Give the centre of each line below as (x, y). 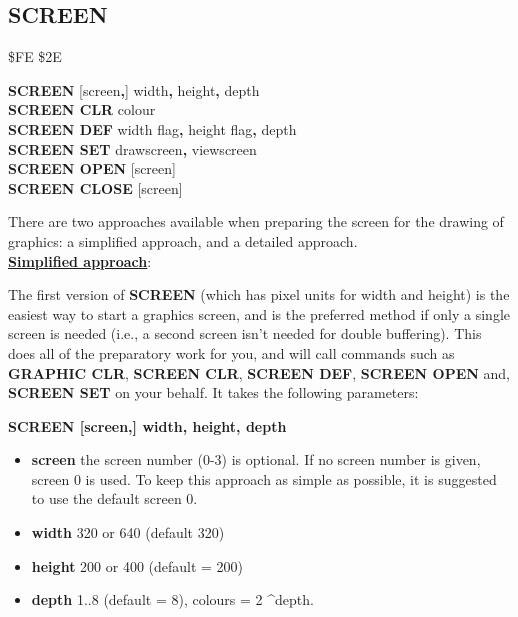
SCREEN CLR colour (82, 109)
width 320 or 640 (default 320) (128, 532)
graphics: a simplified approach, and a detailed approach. (183, 240)
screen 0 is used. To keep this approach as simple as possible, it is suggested (264, 478)
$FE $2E (35, 56)
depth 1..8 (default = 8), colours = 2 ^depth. (172, 599)
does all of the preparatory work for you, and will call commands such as (231, 352)
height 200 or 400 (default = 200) (137, 565)
